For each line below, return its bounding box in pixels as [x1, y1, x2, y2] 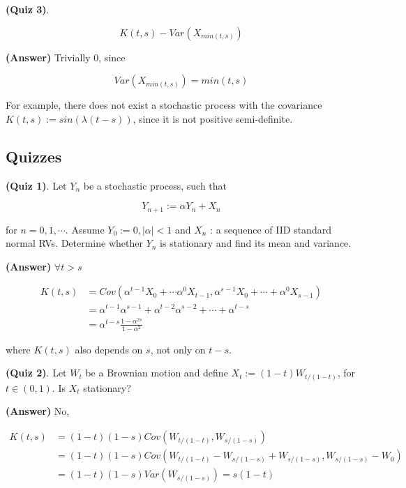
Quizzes [6, 145, 62, 167]
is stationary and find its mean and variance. [160, 236, 352, 250]
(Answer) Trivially [6, 49, 91, 64]
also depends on [75, 342, 143, 356]
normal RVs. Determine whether [6, 236, 143, 250]
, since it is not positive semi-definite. [133, 111, 293, 125]
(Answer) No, [6, 404, 70, 418]
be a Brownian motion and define [85, 365, 228, 380]
